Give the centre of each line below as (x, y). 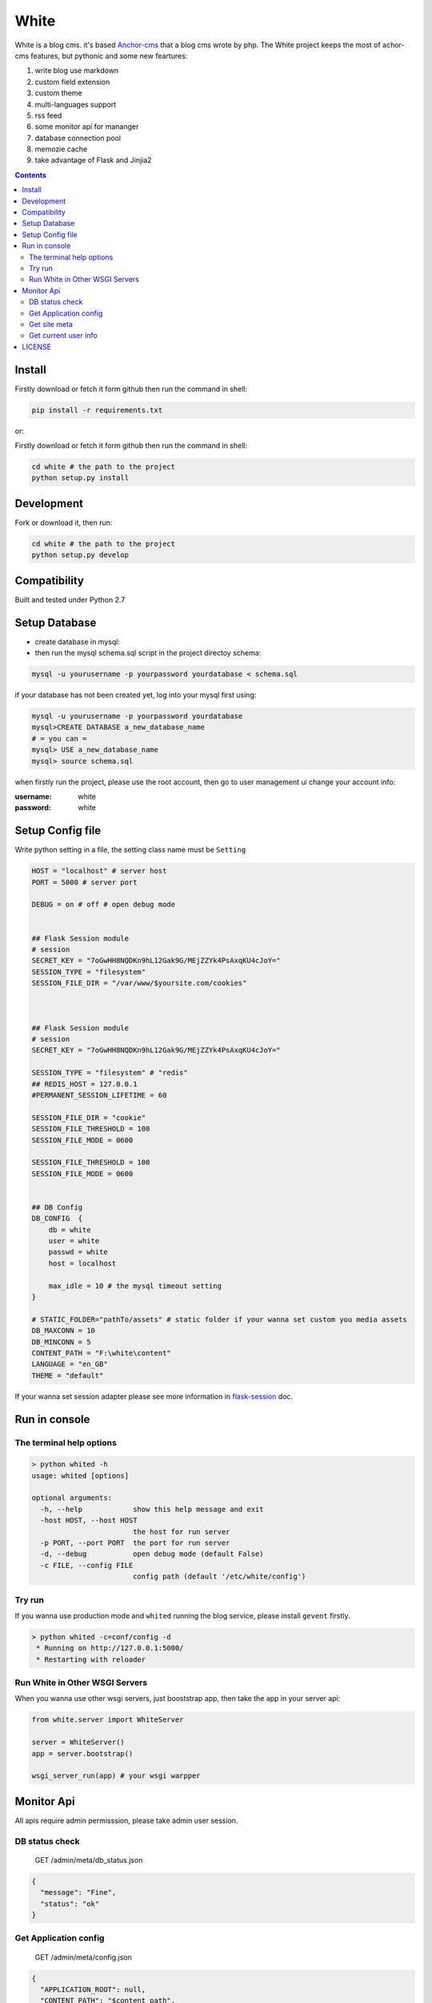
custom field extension (72, 82)
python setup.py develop (80, 555)
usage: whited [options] (80, 1475)
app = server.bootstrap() (82, 1753)
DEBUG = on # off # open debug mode (104, 905)
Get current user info (63, 336)
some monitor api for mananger (87, 127)
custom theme (59, 93)
